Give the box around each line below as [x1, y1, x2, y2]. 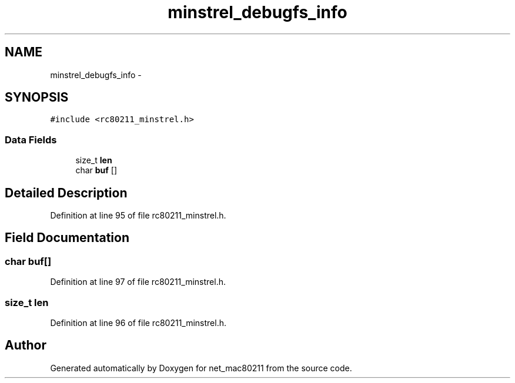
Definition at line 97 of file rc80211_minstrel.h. [50, 277, 226, 287]
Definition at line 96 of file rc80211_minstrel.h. [50, 318, 227, 328]
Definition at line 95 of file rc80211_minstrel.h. [50, 210, 226, 221]
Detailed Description [5, 185, 128, 200]
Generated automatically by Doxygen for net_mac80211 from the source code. [50, 362, 352, 373]
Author [5, 338, 46, 353]
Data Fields [5, 133, 57, 146]
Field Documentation [5, 230, 129, 246]
